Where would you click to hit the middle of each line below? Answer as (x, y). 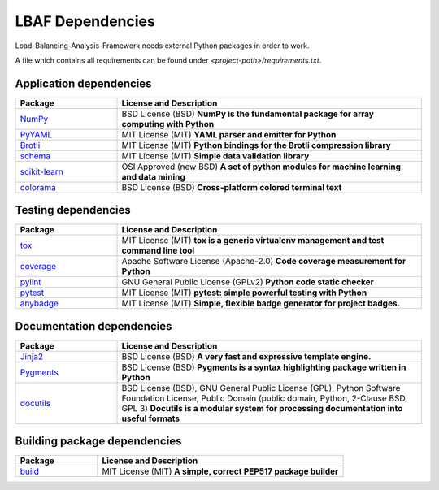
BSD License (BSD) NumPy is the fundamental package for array (248, 114)
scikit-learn (42, 171)
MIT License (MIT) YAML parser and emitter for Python (229, 134)
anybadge (39, 303)
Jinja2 (32, 356)
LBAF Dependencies (85, 21)
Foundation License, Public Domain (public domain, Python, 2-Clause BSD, (265, 398)
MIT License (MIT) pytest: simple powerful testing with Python (244, 293)
